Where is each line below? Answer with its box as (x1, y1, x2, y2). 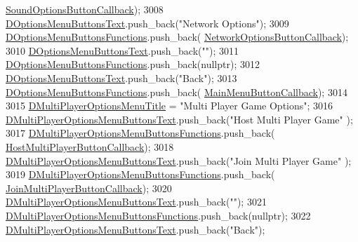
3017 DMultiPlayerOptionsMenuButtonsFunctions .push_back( (6, 126, 275, 140)
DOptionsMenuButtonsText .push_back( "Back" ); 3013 (6, 70, 237, 85)
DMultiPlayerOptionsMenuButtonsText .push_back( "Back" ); (6, 222, 265, 236)
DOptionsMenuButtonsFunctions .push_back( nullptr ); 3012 (6, 57, 260, 72)
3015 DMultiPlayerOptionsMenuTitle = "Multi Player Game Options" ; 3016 (6, 98, 333, 113)
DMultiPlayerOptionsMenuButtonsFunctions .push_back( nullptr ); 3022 (6, 208, 311, 222)
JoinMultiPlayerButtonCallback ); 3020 (6, 180, 172, 195)
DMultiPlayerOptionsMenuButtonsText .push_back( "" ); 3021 (6, 194, 267, 209)
